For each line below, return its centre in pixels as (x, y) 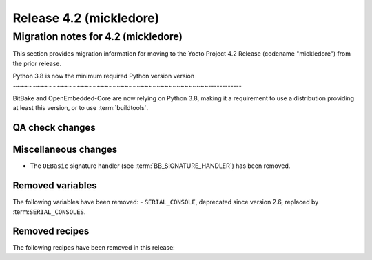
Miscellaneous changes (65, 150)
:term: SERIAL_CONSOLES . (49, 212)
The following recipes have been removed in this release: (94, 248)
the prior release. (37, 63)
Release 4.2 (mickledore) (86, 18)
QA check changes (54, 128)
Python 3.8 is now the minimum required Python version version (104, 76)
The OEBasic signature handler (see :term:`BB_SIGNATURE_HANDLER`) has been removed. (160, 166)
